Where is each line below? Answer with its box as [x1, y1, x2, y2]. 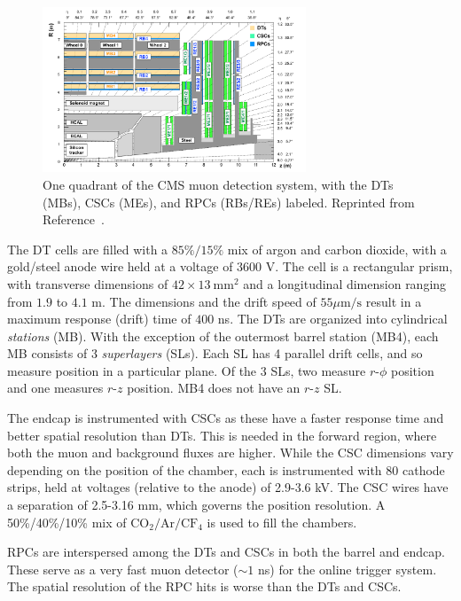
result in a [365, 292, 422, 310]
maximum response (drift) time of [7, 309, 191, 328]
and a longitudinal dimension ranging [243, 274, 447, 293]
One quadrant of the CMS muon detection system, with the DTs [43, 175, 394, 193]
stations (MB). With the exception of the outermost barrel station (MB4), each [7, 326, 439, 345]
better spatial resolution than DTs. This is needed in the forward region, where [7, 425, 437, 444]
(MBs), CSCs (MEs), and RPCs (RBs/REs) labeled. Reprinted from [43, 192, 415, 211]
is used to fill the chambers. [207, 512, 357, 531]
